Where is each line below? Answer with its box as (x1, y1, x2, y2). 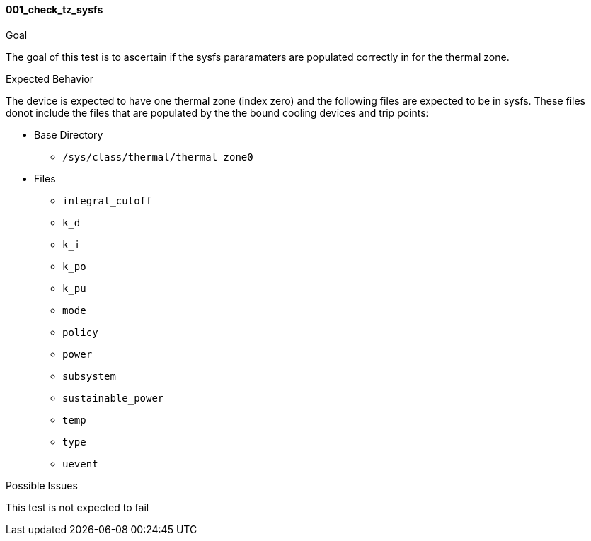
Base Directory (34, 128, 103, 141)
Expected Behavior (6, 72, 94, 85)
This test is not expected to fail (6, 501, 149, 513)
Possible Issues (6, 479, 78, 491)
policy (62, 326, 98, 338)
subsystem (62, 370, 116, 382)
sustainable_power (62, 392, 164, 404)
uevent (62, 458, 98, 470)
